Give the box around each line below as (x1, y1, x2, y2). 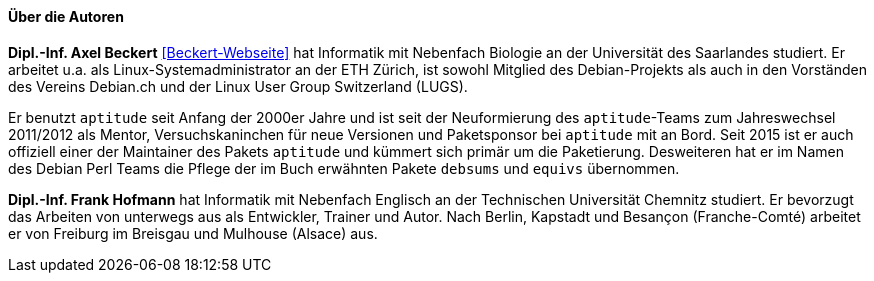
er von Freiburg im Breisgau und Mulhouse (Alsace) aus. (8, 224, 378, 242)
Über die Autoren (8, 8, 124, 25)
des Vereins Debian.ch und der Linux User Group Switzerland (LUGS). (8, 77, 468, 95)
